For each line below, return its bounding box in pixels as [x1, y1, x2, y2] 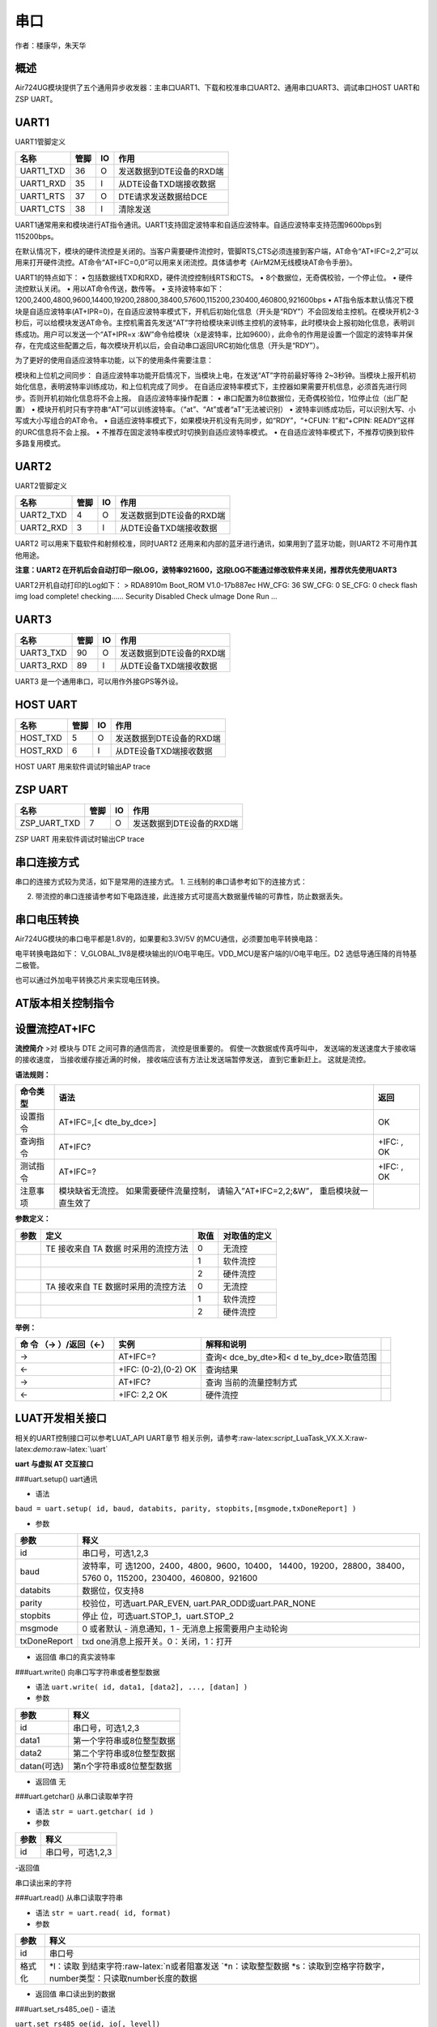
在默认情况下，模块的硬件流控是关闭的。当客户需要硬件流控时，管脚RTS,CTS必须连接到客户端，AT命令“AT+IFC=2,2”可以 [15, 246, 418, 255]
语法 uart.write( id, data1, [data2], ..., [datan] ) [35, 1682, 248, 1692]
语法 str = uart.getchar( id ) [35, 1806, 155, 1816]
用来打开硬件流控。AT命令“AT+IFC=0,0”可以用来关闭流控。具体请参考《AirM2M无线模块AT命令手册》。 [15, 258, 358, 268]
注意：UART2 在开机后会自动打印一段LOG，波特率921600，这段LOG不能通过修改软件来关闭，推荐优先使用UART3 [15, 565, 397, 575]
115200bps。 [15, 231, 58, 241]
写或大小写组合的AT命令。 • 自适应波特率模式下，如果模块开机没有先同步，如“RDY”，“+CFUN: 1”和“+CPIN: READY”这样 [15, 416, 415, 426]
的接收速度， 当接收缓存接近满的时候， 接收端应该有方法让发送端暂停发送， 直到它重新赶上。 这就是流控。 [15, 1055, 371, 1065]
